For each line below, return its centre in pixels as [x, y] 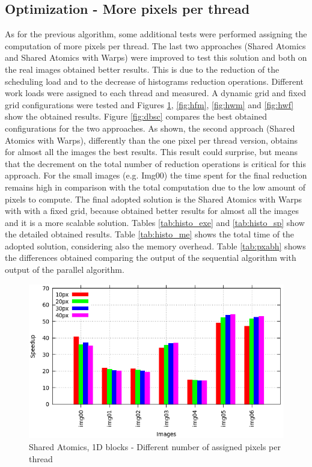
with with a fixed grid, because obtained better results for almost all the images [152, 211]
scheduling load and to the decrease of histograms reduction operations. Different [154, 81]
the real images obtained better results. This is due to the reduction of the [142, 69]
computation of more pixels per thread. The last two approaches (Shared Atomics [155, 45]
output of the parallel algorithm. [65, 270]
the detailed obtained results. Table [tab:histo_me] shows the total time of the [150, 234]
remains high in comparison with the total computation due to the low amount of [155, 187]
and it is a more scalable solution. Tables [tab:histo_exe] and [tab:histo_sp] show [155, 222]
